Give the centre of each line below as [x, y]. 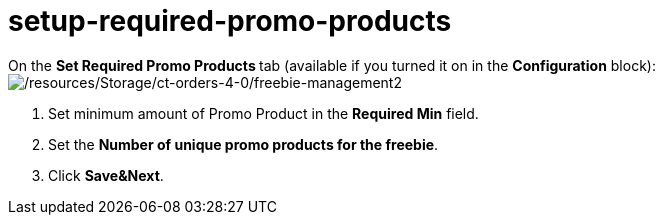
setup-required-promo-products [230, 21]
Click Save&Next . [106, 175]
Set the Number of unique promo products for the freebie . [243, 144]
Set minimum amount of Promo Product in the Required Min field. [263, 113]
